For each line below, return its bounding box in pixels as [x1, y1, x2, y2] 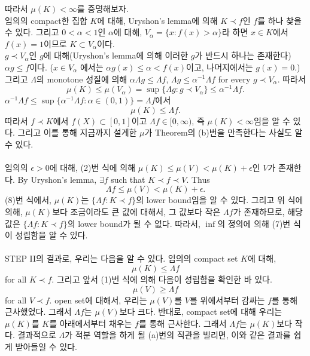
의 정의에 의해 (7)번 [217, 217, 291, 229]
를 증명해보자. [77, 2, 129, 14]
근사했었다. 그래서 [5, 305, 72, 318]
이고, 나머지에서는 [186, 60, 253, 73]
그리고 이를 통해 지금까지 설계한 [17, 126, 137, 139]
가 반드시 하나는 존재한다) [194, 49, 291, 62]
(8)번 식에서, [5, 194, 51, 206]
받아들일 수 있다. [15, 340, 77, 352]
